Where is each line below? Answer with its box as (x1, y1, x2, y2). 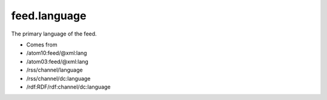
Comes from (26, 41, 58, 48)
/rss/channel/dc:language (26, 75, 91, 82)
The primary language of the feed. (11, 30, 97, 37)
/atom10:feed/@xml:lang (26, 49, 87, 57)
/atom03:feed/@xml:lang (26, 58, 89, 65)
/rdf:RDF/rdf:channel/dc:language (26, 83, 111, 90)
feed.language (11, 9, 87, 22)
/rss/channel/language (26, 66, 83, 73)
